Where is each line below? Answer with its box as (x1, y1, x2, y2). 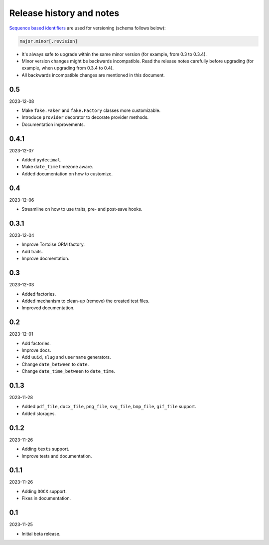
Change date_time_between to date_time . (21, 368, 116, 374)
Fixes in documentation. (21, 495, 71, 502)
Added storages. (21, 410, 56, 417)
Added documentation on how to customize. (21, 170, 113, 177)
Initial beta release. (21, 531, 61, 537)
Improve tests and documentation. (21, 453, 92, 459)
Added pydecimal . (21, 157, 62, 163)
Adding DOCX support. (21, 488, 67, 494)
